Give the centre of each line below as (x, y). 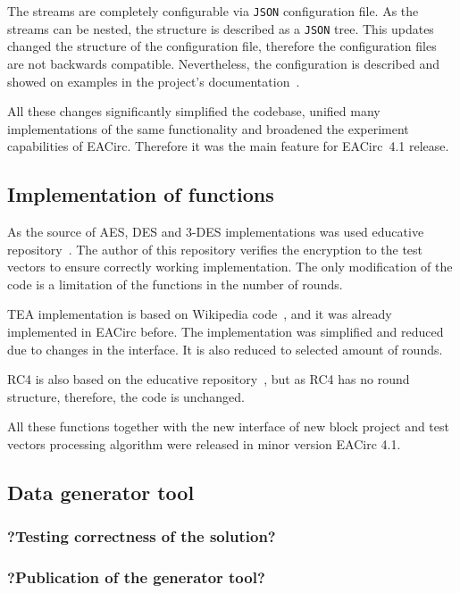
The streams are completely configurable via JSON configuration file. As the (213, 11)
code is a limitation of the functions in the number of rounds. (175, 284)
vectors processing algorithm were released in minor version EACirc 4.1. (204, 444)
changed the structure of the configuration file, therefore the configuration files (222, 46)
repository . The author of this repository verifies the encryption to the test (215, 249)
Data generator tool (101, 492)
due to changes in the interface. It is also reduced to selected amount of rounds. (225, 349)
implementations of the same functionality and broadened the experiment (208, 128)
